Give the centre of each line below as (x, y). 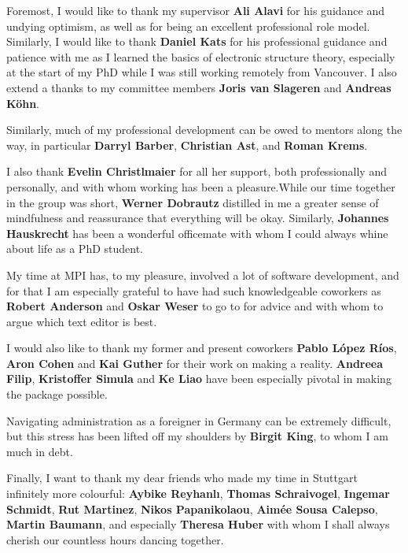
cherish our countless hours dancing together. (115, 539)
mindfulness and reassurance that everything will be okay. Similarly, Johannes (198, 218)
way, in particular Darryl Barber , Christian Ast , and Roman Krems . (187, 145)
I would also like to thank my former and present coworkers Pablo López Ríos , (202, 348)
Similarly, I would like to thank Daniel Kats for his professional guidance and (197, 41)
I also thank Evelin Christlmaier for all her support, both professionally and (197, 171)
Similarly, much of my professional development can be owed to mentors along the (204, 130)
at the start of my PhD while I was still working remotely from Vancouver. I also (202, 72)
